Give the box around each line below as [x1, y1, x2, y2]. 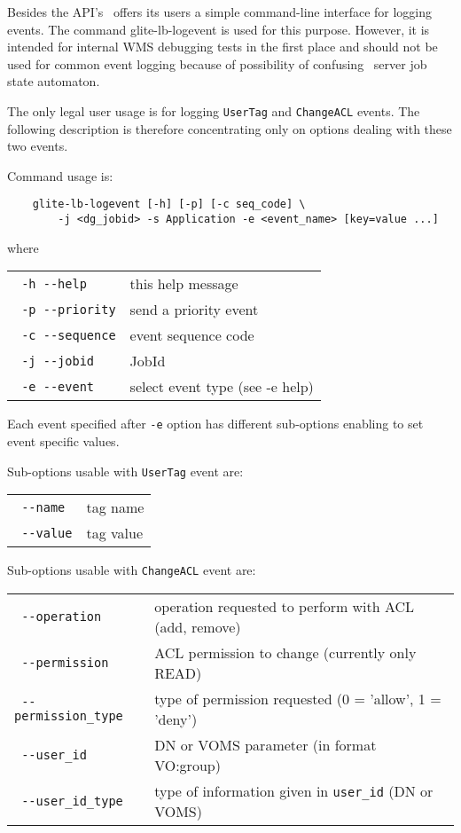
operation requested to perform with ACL [154, 595, 415, 617]
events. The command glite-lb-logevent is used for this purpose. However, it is [7, 20, 430, 38]
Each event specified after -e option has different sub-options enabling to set [7, 414, 424, 433]
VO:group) [154, 754, 221, 775]
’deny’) [154, 708, 198, 729]
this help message [129, 273, 238, 295]
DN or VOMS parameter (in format [154, 734, 377, 755]
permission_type [14, 708, 123, 723]
